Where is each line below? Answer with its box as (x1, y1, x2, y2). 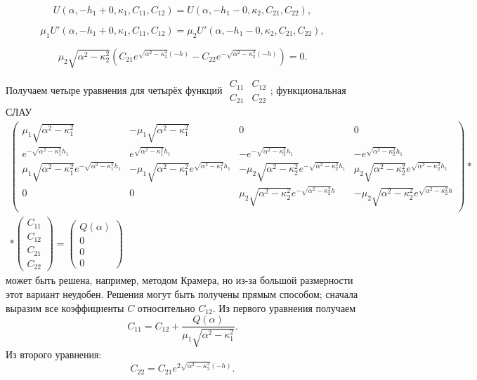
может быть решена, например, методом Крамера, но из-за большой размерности (6, 273, 353, 287)
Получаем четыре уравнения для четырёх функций (6, 83, 223, 97)
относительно (137, 300, 195, 315)
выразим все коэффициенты (6, 300, 124, 315)
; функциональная (270, 83, 346, 97)
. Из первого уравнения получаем (212, 300, 356, 315)
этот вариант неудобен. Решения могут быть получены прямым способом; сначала (6, 286, 358, 301)
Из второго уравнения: (6, 346, 102, 361)
